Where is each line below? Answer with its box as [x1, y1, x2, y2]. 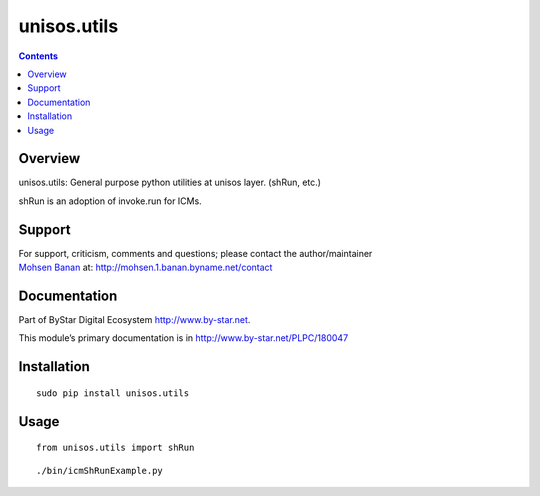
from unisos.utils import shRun [36, 442, 195, 454]
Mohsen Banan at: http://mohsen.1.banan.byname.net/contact [18, 261, 273, 274]
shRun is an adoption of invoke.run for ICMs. [18, 195, 202, 207]
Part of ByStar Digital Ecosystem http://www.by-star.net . [18, 314, 251, 325]
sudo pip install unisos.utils [36, 387, 190, 399]
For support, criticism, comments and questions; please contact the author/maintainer [18, 247, 373, 259]
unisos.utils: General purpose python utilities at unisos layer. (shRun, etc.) [18, 176, 322, 189]
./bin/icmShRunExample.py [36, 465, 164, 476]
